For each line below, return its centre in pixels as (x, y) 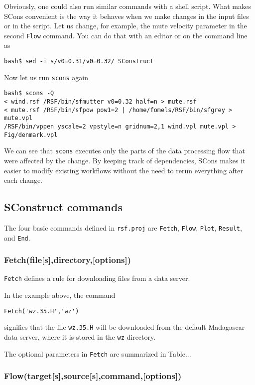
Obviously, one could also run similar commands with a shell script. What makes (127, 6)
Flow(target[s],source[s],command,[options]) (93, 376)
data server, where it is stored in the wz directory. (80, 337)
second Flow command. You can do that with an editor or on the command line (126, 35)
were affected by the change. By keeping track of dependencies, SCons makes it (125, 160)
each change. (23, 180)
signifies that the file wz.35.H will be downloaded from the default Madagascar (125, 327)
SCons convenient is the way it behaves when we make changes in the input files (127, 16)
